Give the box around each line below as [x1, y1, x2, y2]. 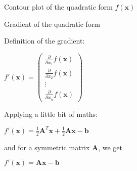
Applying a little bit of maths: [4, 108, 98, 119]
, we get [98, 142, 123, 152]
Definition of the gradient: [4, 35, 85, 46]
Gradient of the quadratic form [4, 18, 101, 29]
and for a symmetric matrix [4, 142, 90, 152]
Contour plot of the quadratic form [4, 2, 113, 12]
